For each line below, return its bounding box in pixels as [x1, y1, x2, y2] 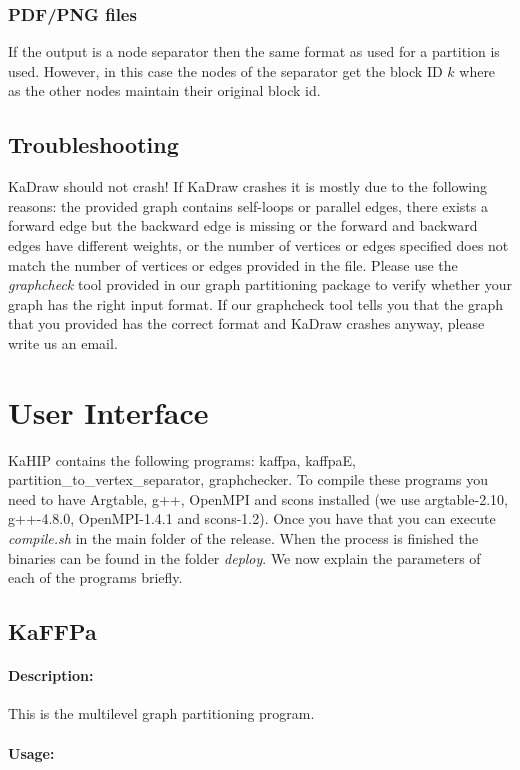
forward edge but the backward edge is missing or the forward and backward [8, 215, 478, 236]
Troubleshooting [8, 129, 179, 160]
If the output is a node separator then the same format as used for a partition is [8, 41, 500, 62]
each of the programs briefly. [8, 567, 183, 588]
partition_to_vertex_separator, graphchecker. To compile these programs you [8, 469, 489, 490]
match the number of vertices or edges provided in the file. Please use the [8, 254, 458, 275]
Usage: [8, 742, 55, 763]
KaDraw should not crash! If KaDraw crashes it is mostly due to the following [8, 176, 487, 197]
